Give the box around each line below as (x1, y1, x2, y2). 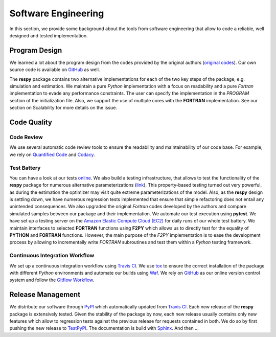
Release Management (9, 290, 81, 299)
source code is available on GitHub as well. (9, 66, 100, 73)
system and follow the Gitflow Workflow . (9, 277, 95, 283)
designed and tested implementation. (9, 32, 88, 38)
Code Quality (9, 118, 52, 126)
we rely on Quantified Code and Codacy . (9, 151, 95, 158)
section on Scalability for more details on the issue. (9, 105, 118, 111)
